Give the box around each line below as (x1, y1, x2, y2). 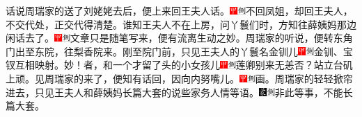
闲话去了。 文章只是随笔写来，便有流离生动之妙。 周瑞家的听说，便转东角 (6, 30, 353, 45)
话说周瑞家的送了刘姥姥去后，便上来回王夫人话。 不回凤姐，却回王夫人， (6, 3, 353, 17)
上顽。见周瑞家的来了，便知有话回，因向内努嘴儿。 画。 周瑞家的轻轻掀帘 (6, 71, 353, 85)
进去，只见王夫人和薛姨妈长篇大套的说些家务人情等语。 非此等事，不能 (6, 84, 343, 99)
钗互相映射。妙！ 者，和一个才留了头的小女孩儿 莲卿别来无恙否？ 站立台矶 (6, 57, 353, 72)
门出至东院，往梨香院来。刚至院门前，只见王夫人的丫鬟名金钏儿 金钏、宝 (6, 44, 353, 58)
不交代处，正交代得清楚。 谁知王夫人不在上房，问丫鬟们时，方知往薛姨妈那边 (6, 17, 356, 31)
